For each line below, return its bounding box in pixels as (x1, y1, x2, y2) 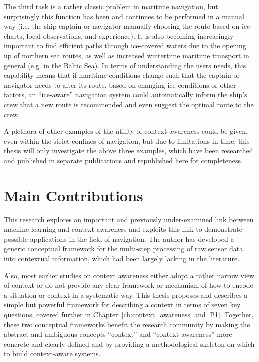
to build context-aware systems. (4, 348, 101, 359)
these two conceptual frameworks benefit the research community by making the (4, 319, 250, 329)
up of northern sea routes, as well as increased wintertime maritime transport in (4, 50, 249, 60)
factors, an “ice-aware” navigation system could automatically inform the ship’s (4, 89, 247, 100)
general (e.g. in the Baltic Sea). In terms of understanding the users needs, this (4, 60, 246, 70)
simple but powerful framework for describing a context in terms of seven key (4, 299, 241, 310)
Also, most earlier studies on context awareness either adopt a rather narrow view (4, 270, 255, 280)
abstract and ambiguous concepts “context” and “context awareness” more (4, 329, 232, 339)
